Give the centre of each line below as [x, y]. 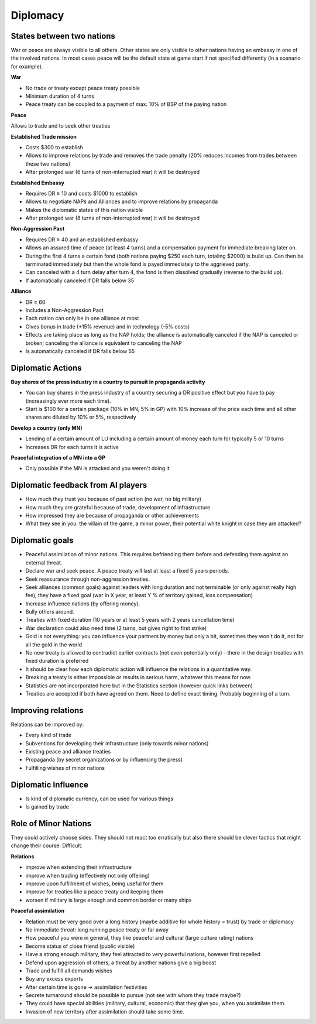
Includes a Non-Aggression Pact [64, 310]
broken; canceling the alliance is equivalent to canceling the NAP [104, 343]
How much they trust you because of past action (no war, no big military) [114, 499]
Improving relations [47, 710]
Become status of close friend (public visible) [80, 946]
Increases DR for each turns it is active [72, 447]
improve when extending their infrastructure [78, 867]
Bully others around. [50, 612]
